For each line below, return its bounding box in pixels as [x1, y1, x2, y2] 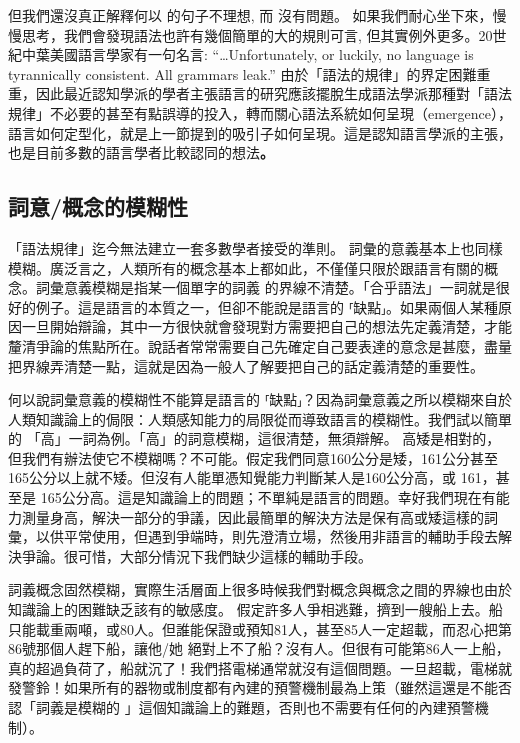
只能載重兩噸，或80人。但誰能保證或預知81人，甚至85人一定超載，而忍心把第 [8, 618, 512, 639]
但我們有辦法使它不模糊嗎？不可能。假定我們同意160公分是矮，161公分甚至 [8, 447, 498, 468]
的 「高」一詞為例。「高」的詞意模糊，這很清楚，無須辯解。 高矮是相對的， [8, 428, 501, 449]
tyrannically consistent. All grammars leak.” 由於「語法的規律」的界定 [8, 63, 449, 84]
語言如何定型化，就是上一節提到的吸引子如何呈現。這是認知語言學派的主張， [8, 122, 512, 143]
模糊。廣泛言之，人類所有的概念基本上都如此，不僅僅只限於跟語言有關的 [8, 257, 484, 278]
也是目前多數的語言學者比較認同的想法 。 [8, 142, 274, 163]
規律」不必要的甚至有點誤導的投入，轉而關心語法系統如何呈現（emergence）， [8, 102, 513, 123]
